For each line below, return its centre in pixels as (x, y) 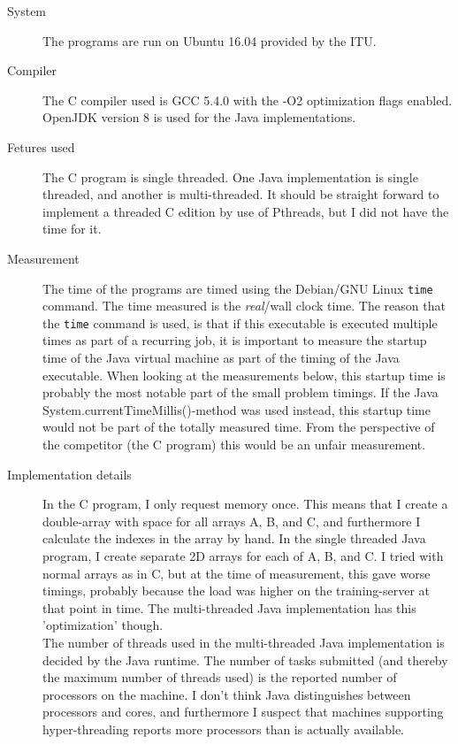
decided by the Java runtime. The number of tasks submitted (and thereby (245, 660)
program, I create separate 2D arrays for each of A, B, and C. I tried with (243, 555)
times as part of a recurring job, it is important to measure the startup (235, 340)
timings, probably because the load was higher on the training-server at (237, 591)
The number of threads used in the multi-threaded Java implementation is (244, 642)
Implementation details (69, 474)
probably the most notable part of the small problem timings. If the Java (240, 392)
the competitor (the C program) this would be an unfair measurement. (234, 444)
